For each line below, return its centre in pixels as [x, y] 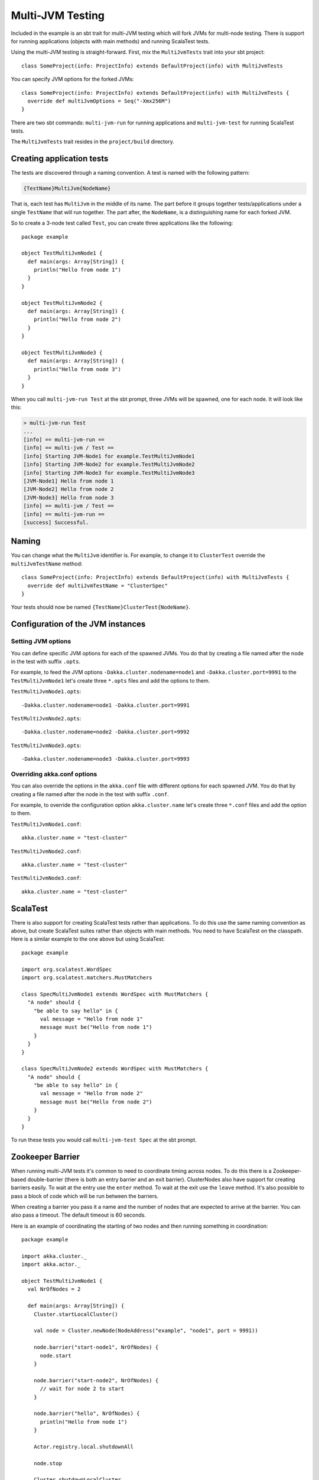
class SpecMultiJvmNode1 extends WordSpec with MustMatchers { [115, 994]
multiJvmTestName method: [47, 564]
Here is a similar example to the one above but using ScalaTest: [88, 939]
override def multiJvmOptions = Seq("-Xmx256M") [99, 101]
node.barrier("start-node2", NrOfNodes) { [96, 1380]
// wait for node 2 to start [82, 1389]
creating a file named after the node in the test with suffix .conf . [90, 794]
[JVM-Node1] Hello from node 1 [69, 481]
